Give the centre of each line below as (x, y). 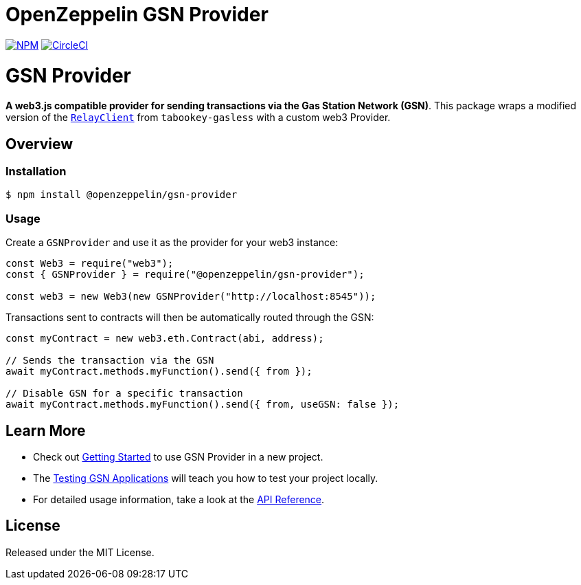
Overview (39, 144)
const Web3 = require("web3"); (90, 264)
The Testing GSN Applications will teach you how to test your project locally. (206, 478)
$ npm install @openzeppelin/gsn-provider (122, 195)
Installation (36, 172)
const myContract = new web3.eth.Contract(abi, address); (165, 339)
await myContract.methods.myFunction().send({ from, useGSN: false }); (203, 405)
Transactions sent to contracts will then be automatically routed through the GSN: (190, 318)
